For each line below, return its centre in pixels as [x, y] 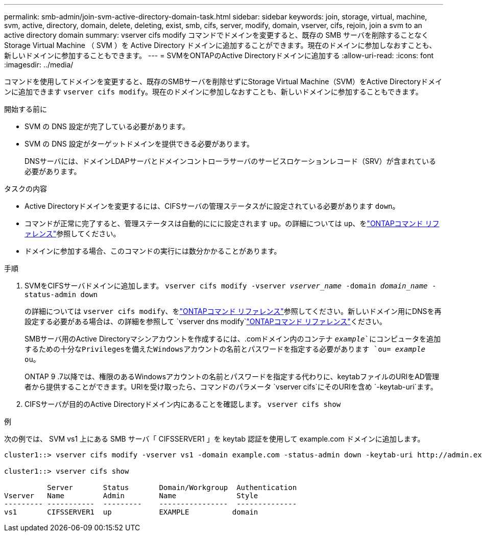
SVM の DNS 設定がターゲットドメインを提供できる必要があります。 [139, 144]
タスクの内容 [26, 189]
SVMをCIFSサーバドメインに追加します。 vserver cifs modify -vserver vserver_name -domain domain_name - [231, 286]
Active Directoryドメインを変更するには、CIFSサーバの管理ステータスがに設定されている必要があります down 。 [212, 206]
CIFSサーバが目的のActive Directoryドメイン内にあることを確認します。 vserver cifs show [183, 404]
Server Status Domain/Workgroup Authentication [172, 488]
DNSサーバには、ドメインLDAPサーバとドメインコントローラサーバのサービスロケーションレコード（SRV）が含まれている [231, 161]
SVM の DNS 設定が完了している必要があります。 [107, 126]
